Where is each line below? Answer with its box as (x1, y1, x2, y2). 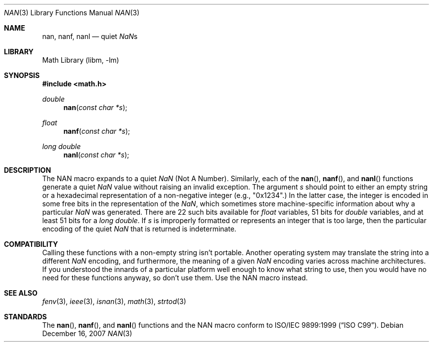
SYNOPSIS (4, 71, 40, 79)
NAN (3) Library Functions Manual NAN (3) (4, 8, 140, 17)
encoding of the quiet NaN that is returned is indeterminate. (42, 225, 237, 233)
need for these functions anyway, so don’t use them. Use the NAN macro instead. (42, 273, 308, 282)
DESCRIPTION (4, 166, 51, 174)
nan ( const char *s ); (63, 103, 128, 112)
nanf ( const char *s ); (63, 127, 130, 135)
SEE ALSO (4, 289, 38, 297)
